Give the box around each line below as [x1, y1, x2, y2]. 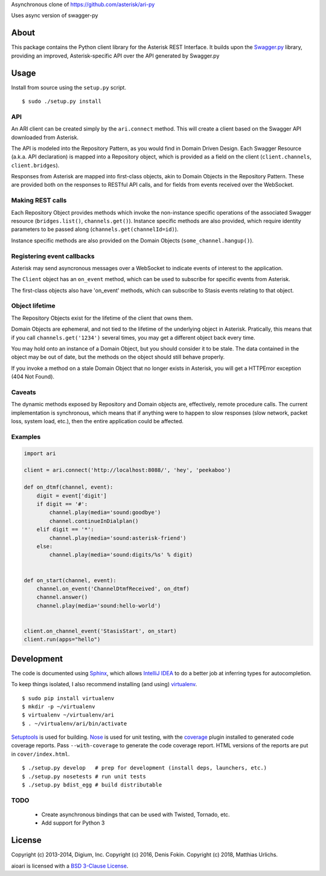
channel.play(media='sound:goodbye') [49, 509, 161, 516]
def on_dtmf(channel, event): [24, 484, 113, 491]
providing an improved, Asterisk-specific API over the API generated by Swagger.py [11, 52, 220, 59]
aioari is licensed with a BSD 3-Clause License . [11, 862, 129, 869]
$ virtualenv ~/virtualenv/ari [22, 712, 115, 719]
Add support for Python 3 [41, 819, 105, 826]
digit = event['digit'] [36, 492, 107, 499]
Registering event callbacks [11, 251, 95, 260]
